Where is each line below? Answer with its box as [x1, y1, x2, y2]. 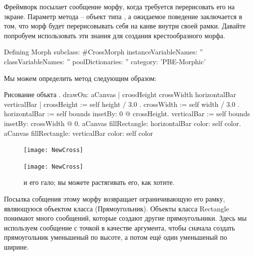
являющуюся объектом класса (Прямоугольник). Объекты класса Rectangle [4, 203, 229, 213]
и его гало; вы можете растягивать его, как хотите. [24, 177, 175, 187]
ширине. [4, 242, 29, 252]
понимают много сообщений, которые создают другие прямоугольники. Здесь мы [4, 213, 247, 223]
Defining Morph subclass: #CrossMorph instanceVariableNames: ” [4, 47, 203, 57]
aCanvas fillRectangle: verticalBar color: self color [4, 127, 153, 138]
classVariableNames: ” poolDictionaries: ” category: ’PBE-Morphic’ [4, 56, 206, 66]
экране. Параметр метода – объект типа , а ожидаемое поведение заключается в [4, 11, 242, 21]
